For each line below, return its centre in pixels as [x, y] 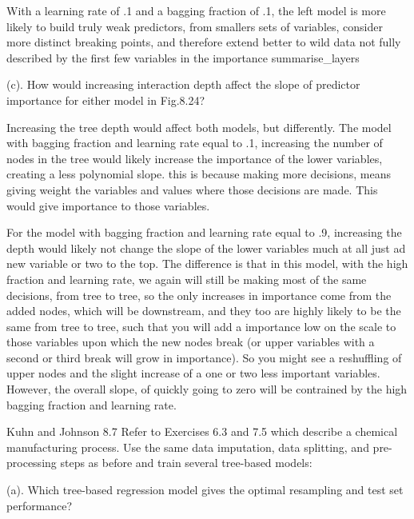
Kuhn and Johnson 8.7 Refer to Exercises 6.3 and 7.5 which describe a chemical [202, 431]
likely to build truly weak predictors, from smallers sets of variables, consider [195, 26]
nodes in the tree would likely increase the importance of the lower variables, [195, 158]
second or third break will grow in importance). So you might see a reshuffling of [204, 357]
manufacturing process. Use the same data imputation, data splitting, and [188, 447]
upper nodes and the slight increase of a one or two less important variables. [193, 373]
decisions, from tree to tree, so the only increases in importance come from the [199, 295]
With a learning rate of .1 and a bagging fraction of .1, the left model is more [196, 10]
